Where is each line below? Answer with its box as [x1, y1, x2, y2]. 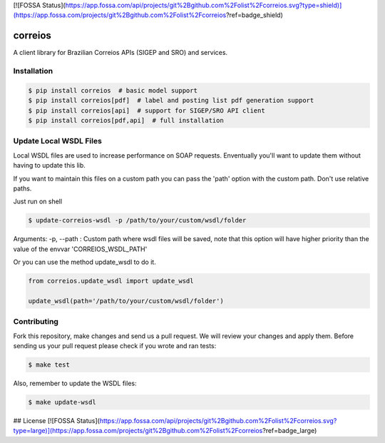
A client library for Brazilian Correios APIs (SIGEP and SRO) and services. [13, 49, 228, 57]
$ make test [28, 360, 71, 369]
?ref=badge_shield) [225, 11, 283, 19]
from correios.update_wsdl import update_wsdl [28, 277, 194, 285]
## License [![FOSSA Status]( [13, 416, 100, 424]
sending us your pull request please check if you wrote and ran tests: [13, 341, 217, 350]
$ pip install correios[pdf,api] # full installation [28, 116, 224, 125]
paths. [13, 184, 32, 193]
